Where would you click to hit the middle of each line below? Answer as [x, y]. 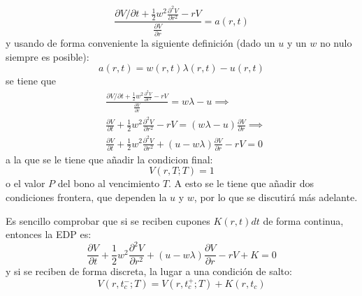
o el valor [26, 183]
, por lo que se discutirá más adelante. [276, 197]
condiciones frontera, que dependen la [86, 197]
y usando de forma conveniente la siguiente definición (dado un [140, 43]
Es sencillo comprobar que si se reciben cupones [108, 220]
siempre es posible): [48, 56]
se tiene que [31, 81]
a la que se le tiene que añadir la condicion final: [109, 159]
